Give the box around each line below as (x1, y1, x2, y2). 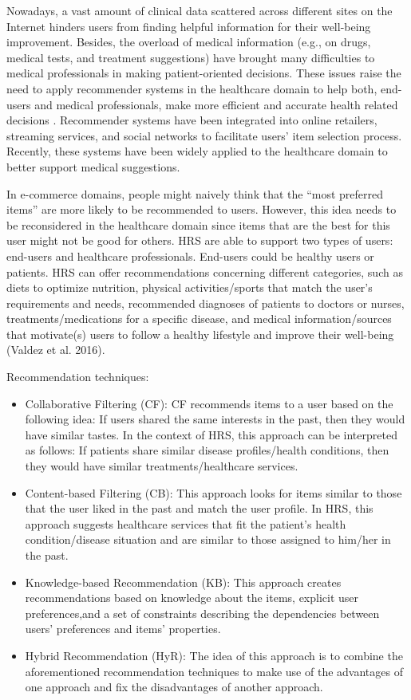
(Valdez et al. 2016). (6, 341, 105, 358)
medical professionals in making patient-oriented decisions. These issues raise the (6, 65, 401, 81)
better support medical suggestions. (6, 158, 180, 175)
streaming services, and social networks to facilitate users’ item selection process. (6, 127, 402, 144)
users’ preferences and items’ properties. (25, 620, 221, 637)
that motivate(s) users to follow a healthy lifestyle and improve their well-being (6, 325, 394, 342)
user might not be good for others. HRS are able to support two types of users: (6, 232, 393, 249)
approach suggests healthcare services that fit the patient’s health (25, 515, 346, 532)
